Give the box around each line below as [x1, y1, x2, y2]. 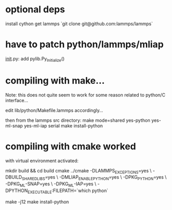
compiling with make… [5, 74, 105, 86]
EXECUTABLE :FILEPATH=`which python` [27, 187, 109, 195]
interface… [5, 97, 28, 103]
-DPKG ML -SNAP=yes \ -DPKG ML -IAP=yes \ [5, 181, 97, 188]
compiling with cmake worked [5, 140, 136, 152]
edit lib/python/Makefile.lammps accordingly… [5, 107, 104, 113]
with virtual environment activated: [5, 158, 79, 164]
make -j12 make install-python [5, 199, 69, 205]
